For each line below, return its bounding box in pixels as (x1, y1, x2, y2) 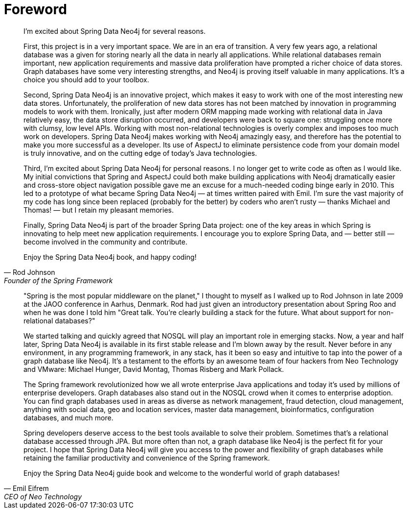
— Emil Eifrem (4, 484, 49, 492)
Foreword (4, 1, 67, 18)
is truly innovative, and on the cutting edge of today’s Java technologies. (23, 148, 257, 157)
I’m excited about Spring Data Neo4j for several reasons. (23, 26, 206, 35)
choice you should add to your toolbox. (23, 75, 149, 84)
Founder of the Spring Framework (4, 276, 113, 285)
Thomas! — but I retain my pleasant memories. (23, 205, 174, 214)
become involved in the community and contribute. (23, 237, 187, 246)
